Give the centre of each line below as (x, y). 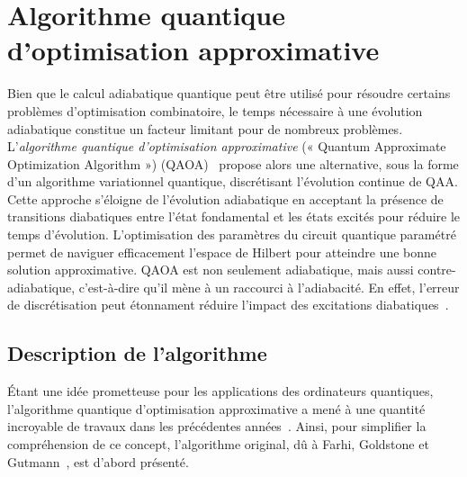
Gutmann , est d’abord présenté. (98, 461)
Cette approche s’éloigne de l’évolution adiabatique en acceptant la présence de (225, 198)
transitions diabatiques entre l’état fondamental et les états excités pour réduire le (234, 216)
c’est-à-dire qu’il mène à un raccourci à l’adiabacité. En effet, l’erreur (269, 287)
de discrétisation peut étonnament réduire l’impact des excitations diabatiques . (228, 305)
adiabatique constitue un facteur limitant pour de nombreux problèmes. (205, 128)
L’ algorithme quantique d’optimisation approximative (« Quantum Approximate (227, 146)
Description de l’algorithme (137, 353)
